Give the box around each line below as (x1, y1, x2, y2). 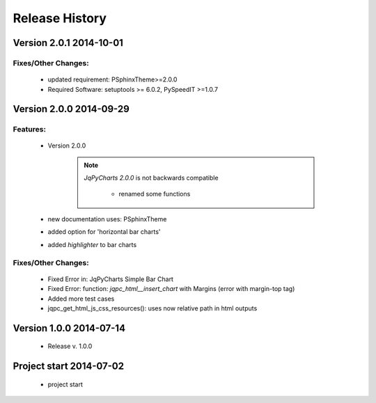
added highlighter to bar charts (47, 240, 137, 248)
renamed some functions (118, 189, 191, 198)
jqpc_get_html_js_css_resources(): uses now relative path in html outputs (47, 303, 258, 313)
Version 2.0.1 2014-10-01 (13, 37, 123, 49)
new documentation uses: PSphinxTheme (47, 215, 167, 223)
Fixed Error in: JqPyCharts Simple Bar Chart (47, 275, 174, 283)
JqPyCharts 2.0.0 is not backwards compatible (84, 174, 219, 182)
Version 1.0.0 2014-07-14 (13, 322, 125, 334)
